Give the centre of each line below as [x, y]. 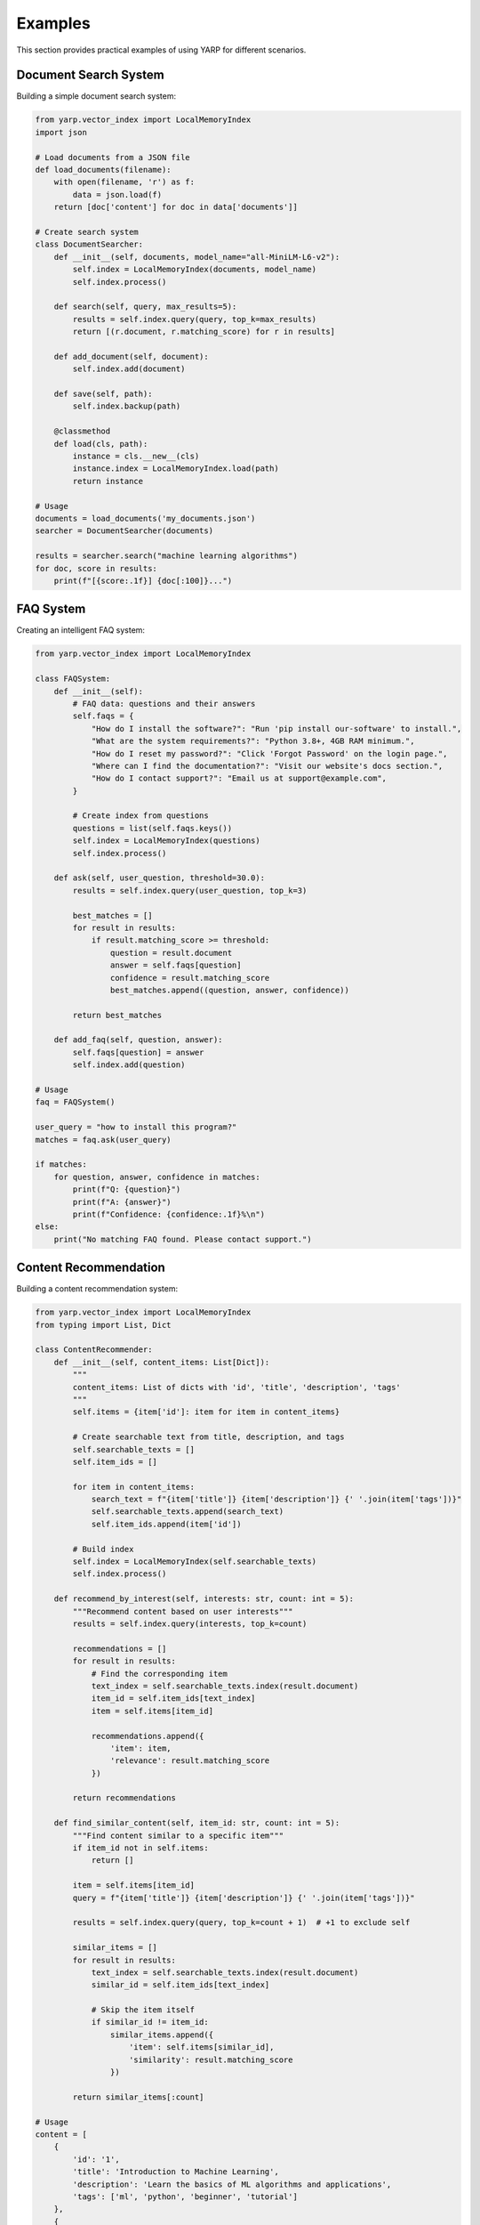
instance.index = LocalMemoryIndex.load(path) [176, 469]
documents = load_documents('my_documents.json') [145, 518]
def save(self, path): [103, 394]
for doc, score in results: [96, 568]
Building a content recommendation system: [97, 1289]
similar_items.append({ [161, 2035]
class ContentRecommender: [94, 1350]
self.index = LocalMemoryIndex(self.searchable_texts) [195, 1562]
